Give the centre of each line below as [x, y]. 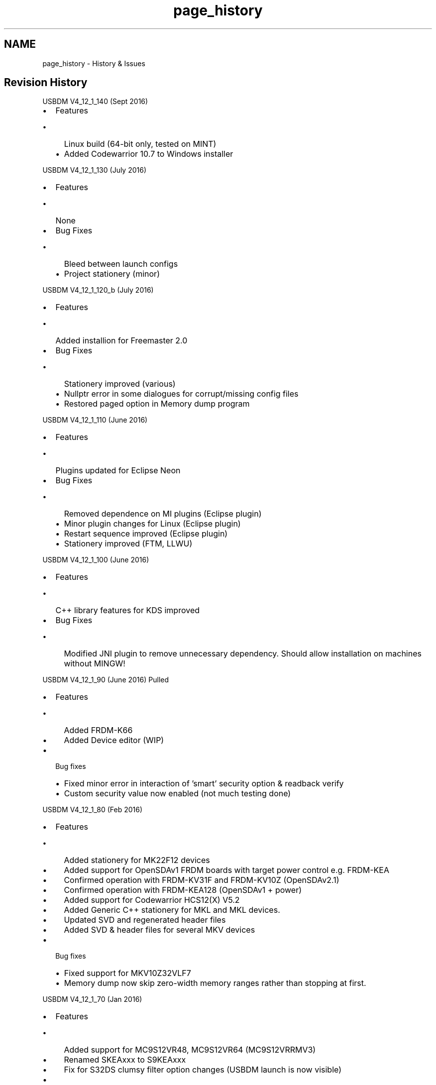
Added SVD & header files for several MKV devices [160, 930]
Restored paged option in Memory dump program [157, 404]
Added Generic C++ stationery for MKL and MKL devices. [172, 910]
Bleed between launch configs [121, 264]
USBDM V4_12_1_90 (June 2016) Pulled [106, 680]
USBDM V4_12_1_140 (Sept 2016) [95, 102]
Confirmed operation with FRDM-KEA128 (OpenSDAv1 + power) [183, 890]
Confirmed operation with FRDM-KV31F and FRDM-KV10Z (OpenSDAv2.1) [202, 880]
